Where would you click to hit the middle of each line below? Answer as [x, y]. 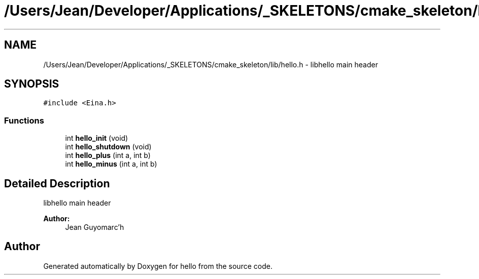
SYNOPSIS [32, 84]
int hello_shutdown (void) [108, 147]
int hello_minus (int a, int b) [111, 164]
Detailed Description [57, 183]
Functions [24, 120]
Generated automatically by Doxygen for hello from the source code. [158, 266]
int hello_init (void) [97, 138]
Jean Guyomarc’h [95, 227]
